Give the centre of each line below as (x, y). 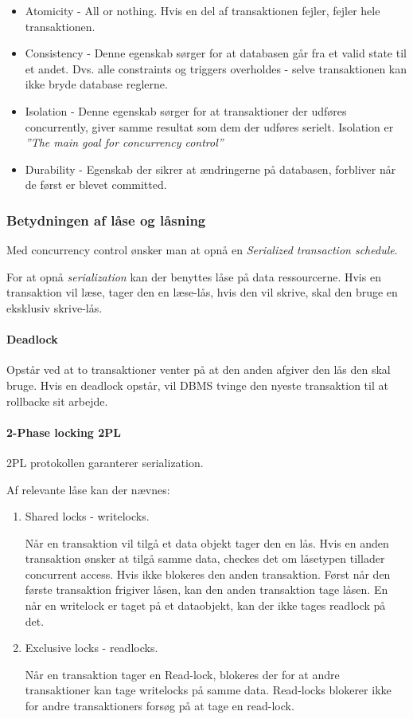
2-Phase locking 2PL (64, 432)
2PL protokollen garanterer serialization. (105, 462)
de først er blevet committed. (96, 185)
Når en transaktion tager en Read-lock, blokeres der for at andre (182, 674)
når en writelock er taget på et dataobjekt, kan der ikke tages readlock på (205, 605)
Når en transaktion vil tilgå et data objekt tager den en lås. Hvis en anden (207, 542)
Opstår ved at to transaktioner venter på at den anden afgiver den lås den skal (199, 369)
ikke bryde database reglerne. (96, 84)
